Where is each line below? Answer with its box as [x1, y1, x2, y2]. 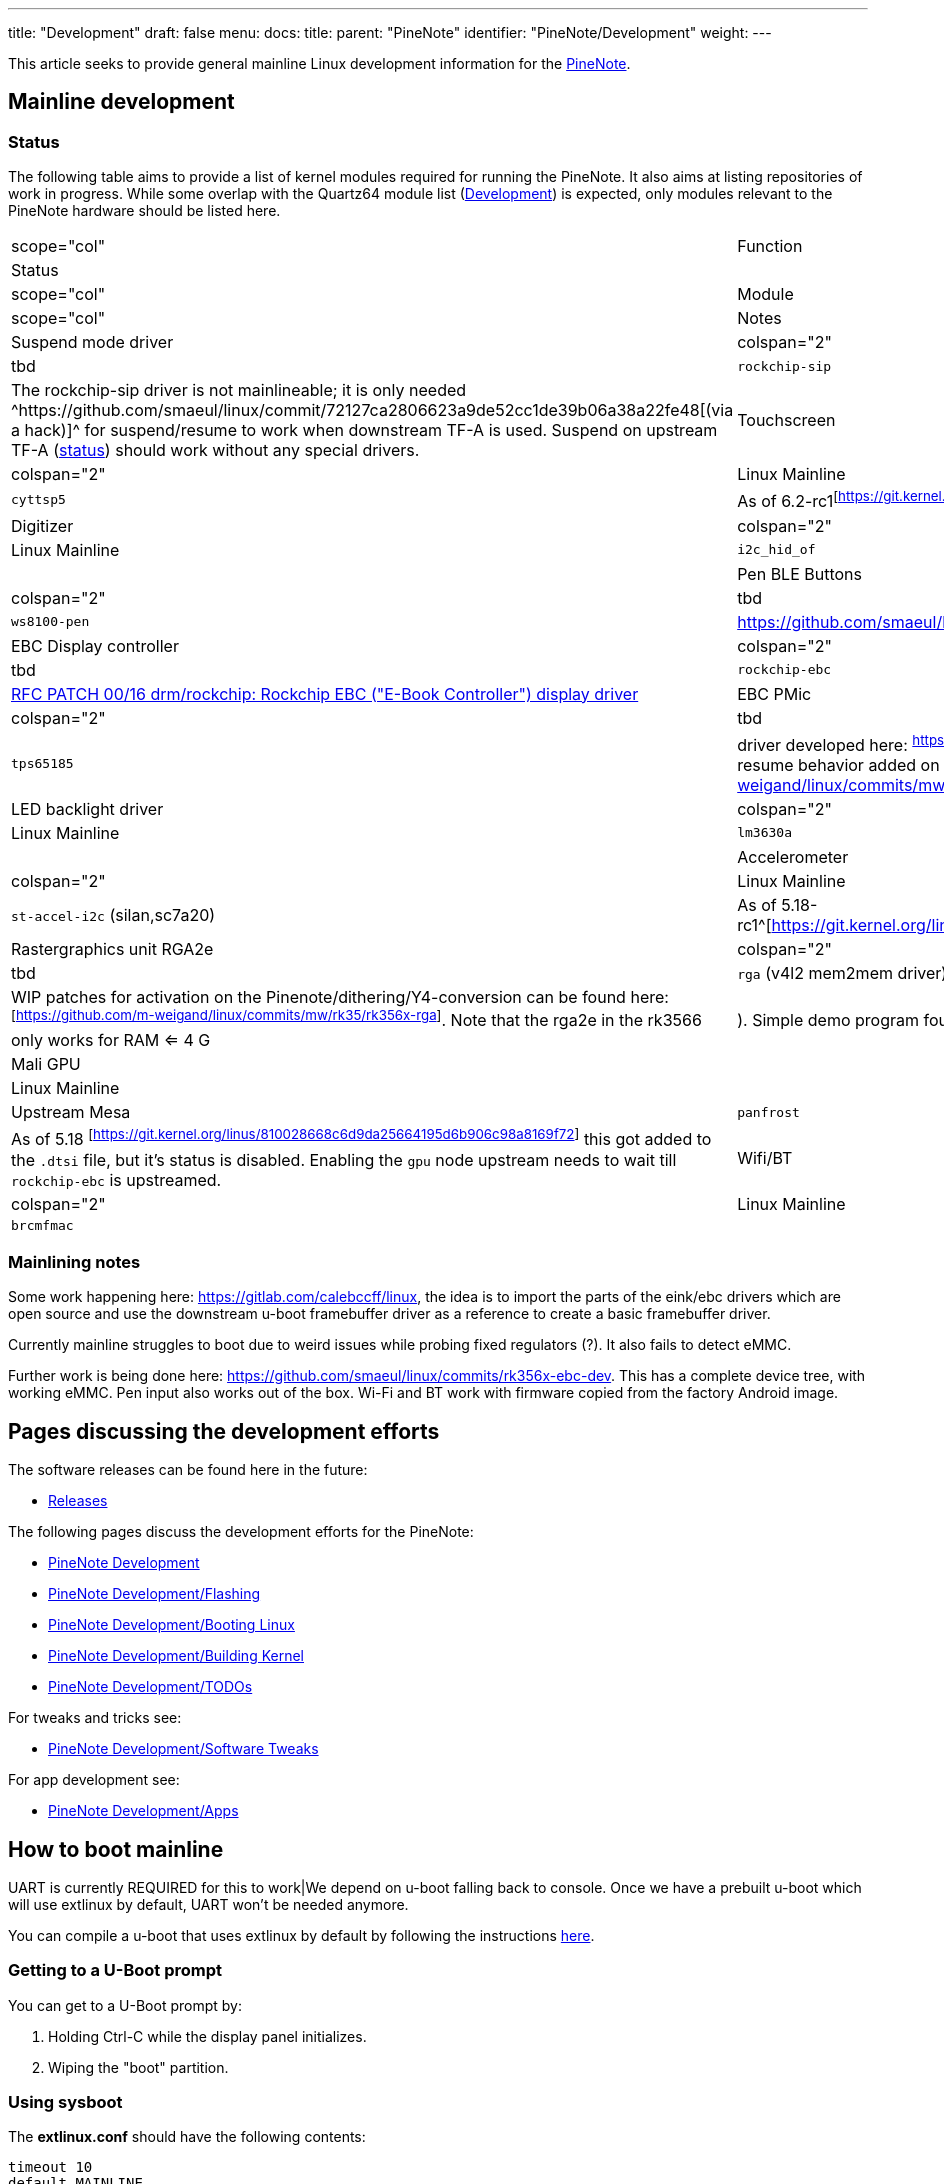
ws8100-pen [11, 614, 90, 630]
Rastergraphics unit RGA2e [11, 938, 214, 959]
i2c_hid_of [737, 542, 816, 558]
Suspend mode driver [11, 332, 174, 353]
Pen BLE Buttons [737, 563, 862, 584]
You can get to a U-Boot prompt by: [8, 1996, 242, 2014]
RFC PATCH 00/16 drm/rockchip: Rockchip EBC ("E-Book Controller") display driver [11, 683, 639, 704]
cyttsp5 [11, 492, 66, 508]
